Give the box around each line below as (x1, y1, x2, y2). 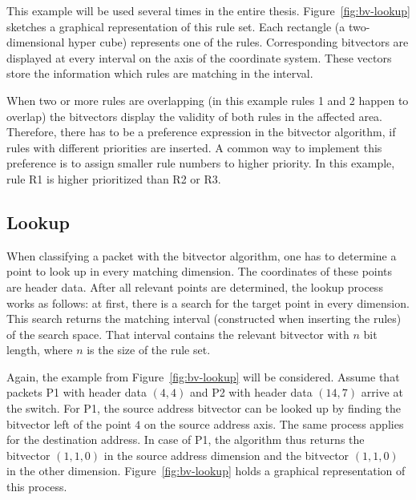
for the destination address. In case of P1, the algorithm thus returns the (6, 431, 365, 448)
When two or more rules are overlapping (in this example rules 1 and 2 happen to (6, 91, 409, 108)
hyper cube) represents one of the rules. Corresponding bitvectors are (68, 34, 409, 50)
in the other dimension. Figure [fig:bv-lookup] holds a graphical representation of (6, 462, 406, 479)
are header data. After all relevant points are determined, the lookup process (6, 278, 383, 295)
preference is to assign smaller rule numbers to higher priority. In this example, (6, 155, 395, 171)
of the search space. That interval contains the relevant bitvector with (6, 325, 349, 342)
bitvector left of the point (6, 415, 131, 432)
